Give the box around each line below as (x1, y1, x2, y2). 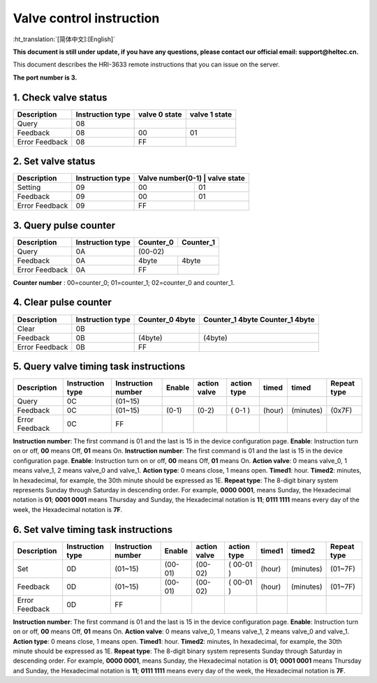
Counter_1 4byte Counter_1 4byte (202, 314, 316, 324)
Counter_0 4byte (138, 314, 195, 324)
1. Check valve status (13, 91, 108, 103)
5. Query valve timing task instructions (13, 360, 186, 372)
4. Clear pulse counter (13, 297, 112, 309)
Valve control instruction (13, 10, 160, 26)
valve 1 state (189, 109, 232, 119)
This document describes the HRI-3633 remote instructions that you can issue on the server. (13, 60, 280, 69)
